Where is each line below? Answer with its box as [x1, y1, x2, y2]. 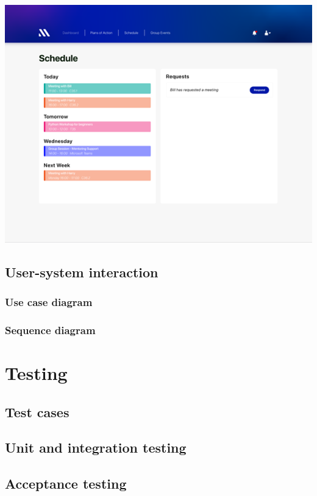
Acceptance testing [5, 474, 127, 493]
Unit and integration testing [5, 438, 187, 457]
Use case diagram [5, 294, 93, 310]
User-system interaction [5, 262, 158, 281]
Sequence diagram [5, 323, 96, 337]
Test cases [5, 402, 69, 421]
